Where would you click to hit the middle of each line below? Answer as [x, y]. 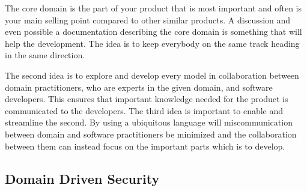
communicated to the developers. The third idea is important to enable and [144, 110]
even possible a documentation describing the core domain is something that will [153, 32]
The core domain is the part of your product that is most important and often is [153, 8]
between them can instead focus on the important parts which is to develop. [145, 146]
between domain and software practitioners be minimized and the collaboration [151, 134]
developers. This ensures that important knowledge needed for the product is [147, 99]
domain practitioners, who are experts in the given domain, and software [139, 87]
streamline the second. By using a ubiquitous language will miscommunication [149, 122]
